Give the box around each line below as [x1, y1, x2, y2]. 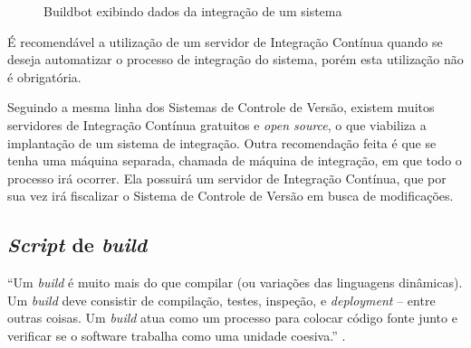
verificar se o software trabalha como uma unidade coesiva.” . [7, 325, 346, 344]
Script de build [7, 230, 148, 259]
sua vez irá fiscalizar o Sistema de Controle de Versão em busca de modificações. [7, 186, 454, 205]
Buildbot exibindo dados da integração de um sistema [43, 2, 342, 20]
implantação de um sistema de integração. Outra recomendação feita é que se [7, 133, 437, 152]
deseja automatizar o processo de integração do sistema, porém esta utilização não [7, 50, 464, 69]
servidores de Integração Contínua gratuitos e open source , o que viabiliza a [7, 115, 427, 134]
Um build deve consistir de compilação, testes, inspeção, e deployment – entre [7, 290, 436, 309]
